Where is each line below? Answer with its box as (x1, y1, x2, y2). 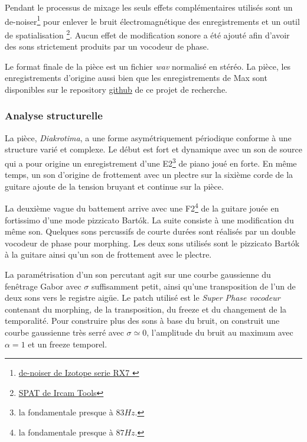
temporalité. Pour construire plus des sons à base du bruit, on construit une (5, 314, 280, 327)
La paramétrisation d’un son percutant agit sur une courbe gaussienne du (5, 268, 271, 280)
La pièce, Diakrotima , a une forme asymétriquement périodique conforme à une (5, 131, 292, 144)
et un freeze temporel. (28, 337, 107, 350)
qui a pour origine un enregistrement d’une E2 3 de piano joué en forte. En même (5, 155, 297, 169)
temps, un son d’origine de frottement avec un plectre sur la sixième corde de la (5, 168, 293, 181)
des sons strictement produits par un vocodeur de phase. (5, 40, 209, 53)
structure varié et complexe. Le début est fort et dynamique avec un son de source (5, 143, 302, 155)
